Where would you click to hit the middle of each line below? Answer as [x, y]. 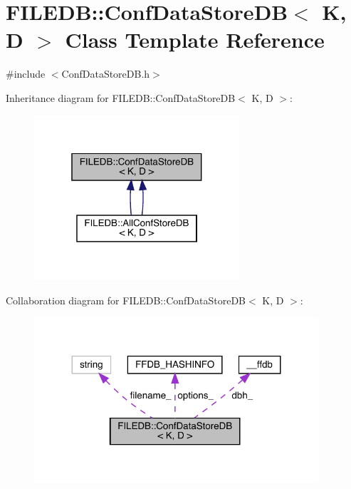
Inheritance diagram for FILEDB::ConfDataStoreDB [121, 97]
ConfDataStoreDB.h [106, 74]
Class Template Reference [195, 40]
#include [26, 74]
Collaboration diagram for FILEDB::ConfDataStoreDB [126, 300]
